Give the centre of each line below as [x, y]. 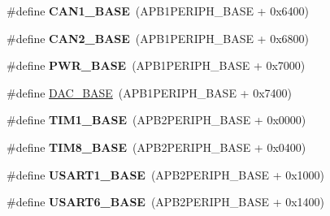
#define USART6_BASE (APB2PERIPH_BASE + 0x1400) [166, 202]
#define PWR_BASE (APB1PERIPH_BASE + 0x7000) [156, 65]
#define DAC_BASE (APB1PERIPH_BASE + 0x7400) [149, 92]
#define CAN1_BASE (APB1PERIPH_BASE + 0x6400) [158, 11]
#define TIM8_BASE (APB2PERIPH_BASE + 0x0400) [156, 147]
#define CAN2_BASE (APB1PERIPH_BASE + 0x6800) [158, 38]
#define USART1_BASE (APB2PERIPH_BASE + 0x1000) [166, 174]
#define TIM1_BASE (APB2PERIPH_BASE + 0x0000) [156, 120]
